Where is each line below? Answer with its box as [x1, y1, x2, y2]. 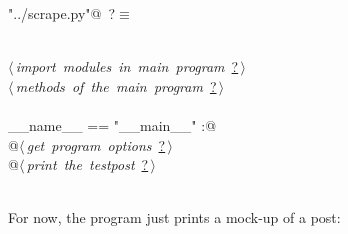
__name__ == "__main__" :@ [8, 114, 217, 135]
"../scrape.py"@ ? [8, 3, 116, 23]
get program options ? [26, 134, 166, 155]
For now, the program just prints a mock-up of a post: [8, 207, 341, 228]
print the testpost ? [26, 154, 149, 175]
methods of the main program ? [15, 75, 217, 96]
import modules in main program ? [15, 56, 239, 77]
